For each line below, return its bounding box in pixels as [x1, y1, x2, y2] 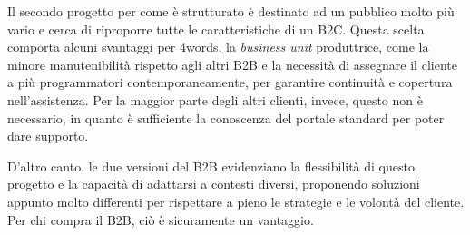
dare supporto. [7, 126, 89, 145]
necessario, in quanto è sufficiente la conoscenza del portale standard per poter [7, 108, 445, 127]
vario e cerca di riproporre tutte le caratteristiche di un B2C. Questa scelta [7, 19, 425, 38]
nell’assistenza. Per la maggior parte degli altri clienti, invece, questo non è [7, 90, 423, 109]
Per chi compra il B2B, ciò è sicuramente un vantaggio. [7, 210, 314, 229]
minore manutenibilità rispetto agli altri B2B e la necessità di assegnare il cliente [7, 54, 457, 73]
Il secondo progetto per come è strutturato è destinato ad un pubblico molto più [7, 2, 455, 20]
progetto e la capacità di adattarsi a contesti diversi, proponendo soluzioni [7, 174, 420, 193]
